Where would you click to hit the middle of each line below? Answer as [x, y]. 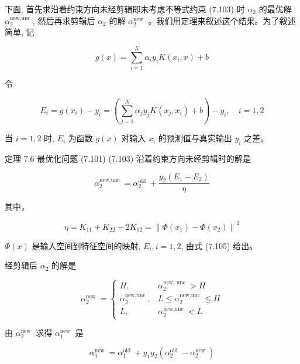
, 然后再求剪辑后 [64, 20]
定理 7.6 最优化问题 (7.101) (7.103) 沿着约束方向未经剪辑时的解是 [128, 159]
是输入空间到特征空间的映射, [86, 245]
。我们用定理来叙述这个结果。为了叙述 [222, 20]
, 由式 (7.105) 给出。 [219, 245]
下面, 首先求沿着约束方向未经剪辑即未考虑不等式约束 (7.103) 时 [125, 9]
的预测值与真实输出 [195, 138]
